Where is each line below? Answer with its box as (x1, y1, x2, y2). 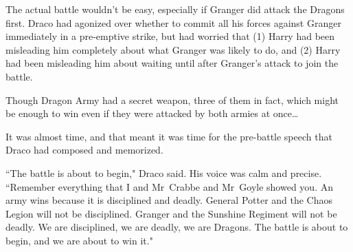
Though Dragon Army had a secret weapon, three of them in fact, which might (5, 92, 339, 107)
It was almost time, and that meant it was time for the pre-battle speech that (5, 129, 332, 143)
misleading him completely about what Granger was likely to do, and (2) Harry (5, 42, 341, 56)
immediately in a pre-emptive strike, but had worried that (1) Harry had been (5, 29, 335, 43)
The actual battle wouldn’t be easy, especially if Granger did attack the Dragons (5, 2, 345, 16)
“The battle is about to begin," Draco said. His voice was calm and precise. (5, 165, 322, 180)
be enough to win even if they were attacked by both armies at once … (5, 106, 299, 120)
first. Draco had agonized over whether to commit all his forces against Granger (5, 15, 341, 30)
